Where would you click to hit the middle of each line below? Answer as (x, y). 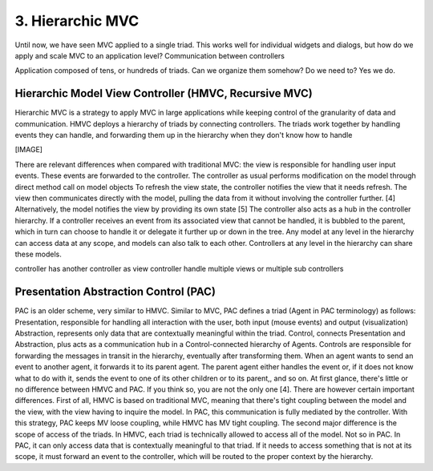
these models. (38, 254)
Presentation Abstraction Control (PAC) (115, 292)
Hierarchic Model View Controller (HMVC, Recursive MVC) (164, 93)
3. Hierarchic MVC (77, 21)
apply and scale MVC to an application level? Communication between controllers (150, 55)
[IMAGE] (29, 150)
